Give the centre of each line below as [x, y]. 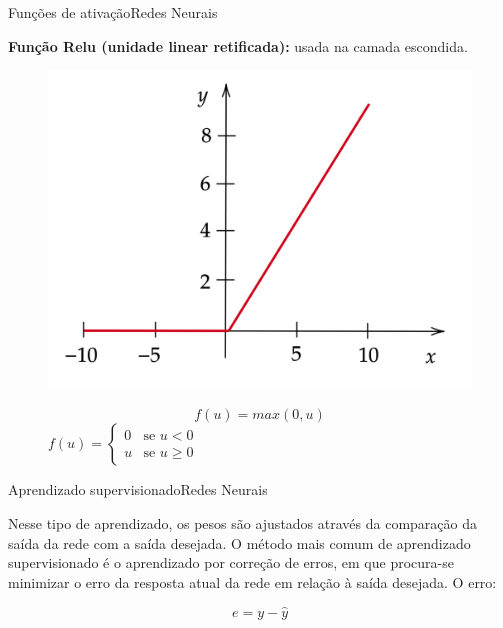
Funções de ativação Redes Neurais [113, 12]
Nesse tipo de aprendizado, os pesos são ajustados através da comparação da [242, 523]
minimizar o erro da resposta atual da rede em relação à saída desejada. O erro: [252, 581]
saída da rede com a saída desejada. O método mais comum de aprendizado [239, 542]
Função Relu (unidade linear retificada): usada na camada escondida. [238, 45]
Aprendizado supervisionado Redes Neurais [138, 489]
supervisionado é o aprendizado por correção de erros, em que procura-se [231, 562]
